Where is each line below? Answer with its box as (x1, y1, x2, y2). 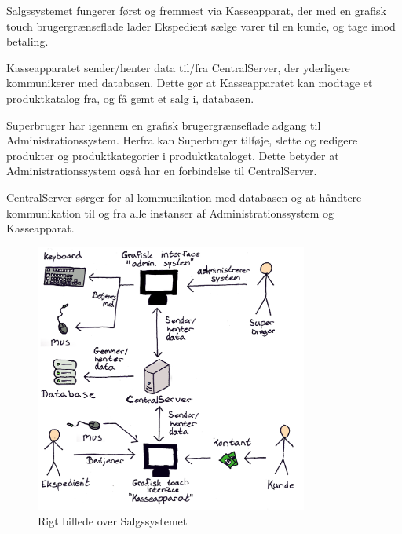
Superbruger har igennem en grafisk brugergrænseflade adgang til (6, 116, 321, 133)
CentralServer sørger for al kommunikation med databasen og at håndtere (6, 188, 362, 205)
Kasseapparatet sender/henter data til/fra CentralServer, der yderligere (6, 59, 350, 75)
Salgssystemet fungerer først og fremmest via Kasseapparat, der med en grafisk (6, 2, 386, 18)
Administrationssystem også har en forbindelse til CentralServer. (6, 163, 317, 179)
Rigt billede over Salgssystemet (38, 512, 188, 529)
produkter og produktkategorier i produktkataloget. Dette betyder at (6, 147, 339, 163)
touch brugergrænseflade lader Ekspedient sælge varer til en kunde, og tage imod (6, 17, 396, 34)
